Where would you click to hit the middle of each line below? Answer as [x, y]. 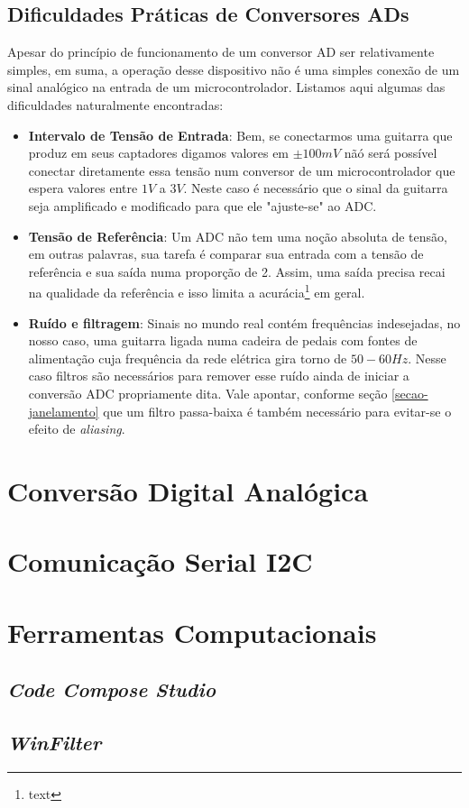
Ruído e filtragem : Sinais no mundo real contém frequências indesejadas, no [244, 322]
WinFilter [55, 743]
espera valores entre [83, 188]
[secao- [410, 393]
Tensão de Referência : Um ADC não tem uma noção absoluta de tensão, [238, 236]
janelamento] [64, 411]
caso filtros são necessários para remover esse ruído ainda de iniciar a [219, 376]
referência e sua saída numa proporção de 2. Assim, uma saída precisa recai [237, 271]
